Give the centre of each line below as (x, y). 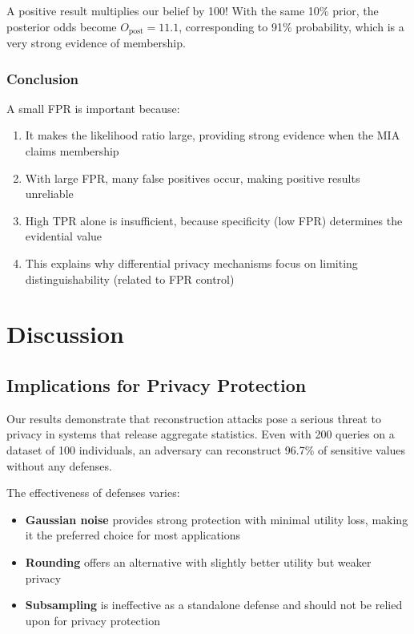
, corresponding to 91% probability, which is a (291, 26)
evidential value (64, 236)
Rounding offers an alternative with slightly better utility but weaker (198, 561)
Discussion (65, 334)
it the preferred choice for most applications (133, 535)
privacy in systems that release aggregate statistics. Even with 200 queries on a (201, 434)
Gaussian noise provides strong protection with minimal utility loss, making (217, 519)
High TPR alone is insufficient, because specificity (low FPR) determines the (214, 220)
